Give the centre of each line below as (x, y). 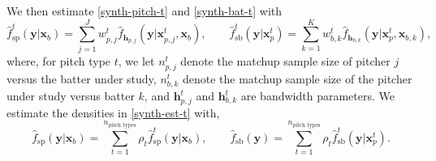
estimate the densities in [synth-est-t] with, (113, 112)
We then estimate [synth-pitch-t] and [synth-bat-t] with (145, 11)
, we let (136, 60)
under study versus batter (71, 96)
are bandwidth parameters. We (317, 96)
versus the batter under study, (82, 78)
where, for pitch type (59, 60)
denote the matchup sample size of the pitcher (297, 78)
